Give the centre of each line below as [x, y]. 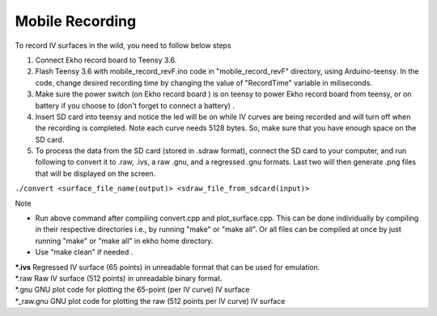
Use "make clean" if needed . [84, 252]
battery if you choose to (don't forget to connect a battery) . [135, 105]
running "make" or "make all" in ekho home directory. [124, 241]
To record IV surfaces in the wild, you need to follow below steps [123, 45]
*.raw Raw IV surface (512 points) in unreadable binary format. [119, 278]
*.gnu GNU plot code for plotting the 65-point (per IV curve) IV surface [132, 290]
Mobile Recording [76, 21]
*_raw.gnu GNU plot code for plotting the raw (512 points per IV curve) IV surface [150, 301]
